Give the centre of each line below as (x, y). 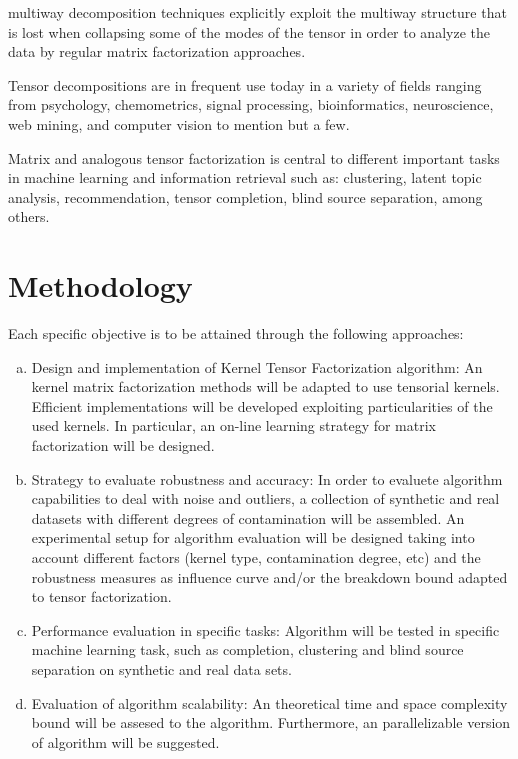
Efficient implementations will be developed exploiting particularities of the (262, 405)
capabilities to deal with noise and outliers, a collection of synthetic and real (265, 498)
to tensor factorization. (101, 596)
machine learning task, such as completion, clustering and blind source (247, 649)
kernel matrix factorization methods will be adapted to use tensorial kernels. (265, 386)
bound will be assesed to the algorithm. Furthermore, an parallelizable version (271, 722)
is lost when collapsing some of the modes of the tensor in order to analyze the (249, 31)
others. (29, 216)
